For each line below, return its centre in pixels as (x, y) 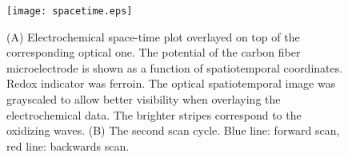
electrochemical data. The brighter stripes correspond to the (154, 114)
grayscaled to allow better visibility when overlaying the (144, 99)
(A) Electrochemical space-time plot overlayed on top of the (153, 36)
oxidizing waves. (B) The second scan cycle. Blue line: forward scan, (173, 130)
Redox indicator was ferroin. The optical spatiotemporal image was (171, 83)
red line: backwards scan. (68, 145)
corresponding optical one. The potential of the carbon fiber (154, 52)
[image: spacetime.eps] (70, 11)
